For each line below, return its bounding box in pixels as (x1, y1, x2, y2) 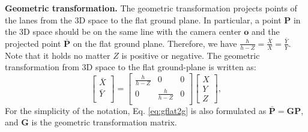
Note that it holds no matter (5, 49, 110, 61)
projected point (5, 37, 61, 49)
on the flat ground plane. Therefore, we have (73, 37, 237, 49)
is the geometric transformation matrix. (31, 116, 177, 128)
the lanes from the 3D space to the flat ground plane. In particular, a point (5, 13, 282, 26)
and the (252, 25, 280, 38)
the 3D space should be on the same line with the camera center (5, 25, 241, 38)
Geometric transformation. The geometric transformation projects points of (5, 2, 297, 14)
